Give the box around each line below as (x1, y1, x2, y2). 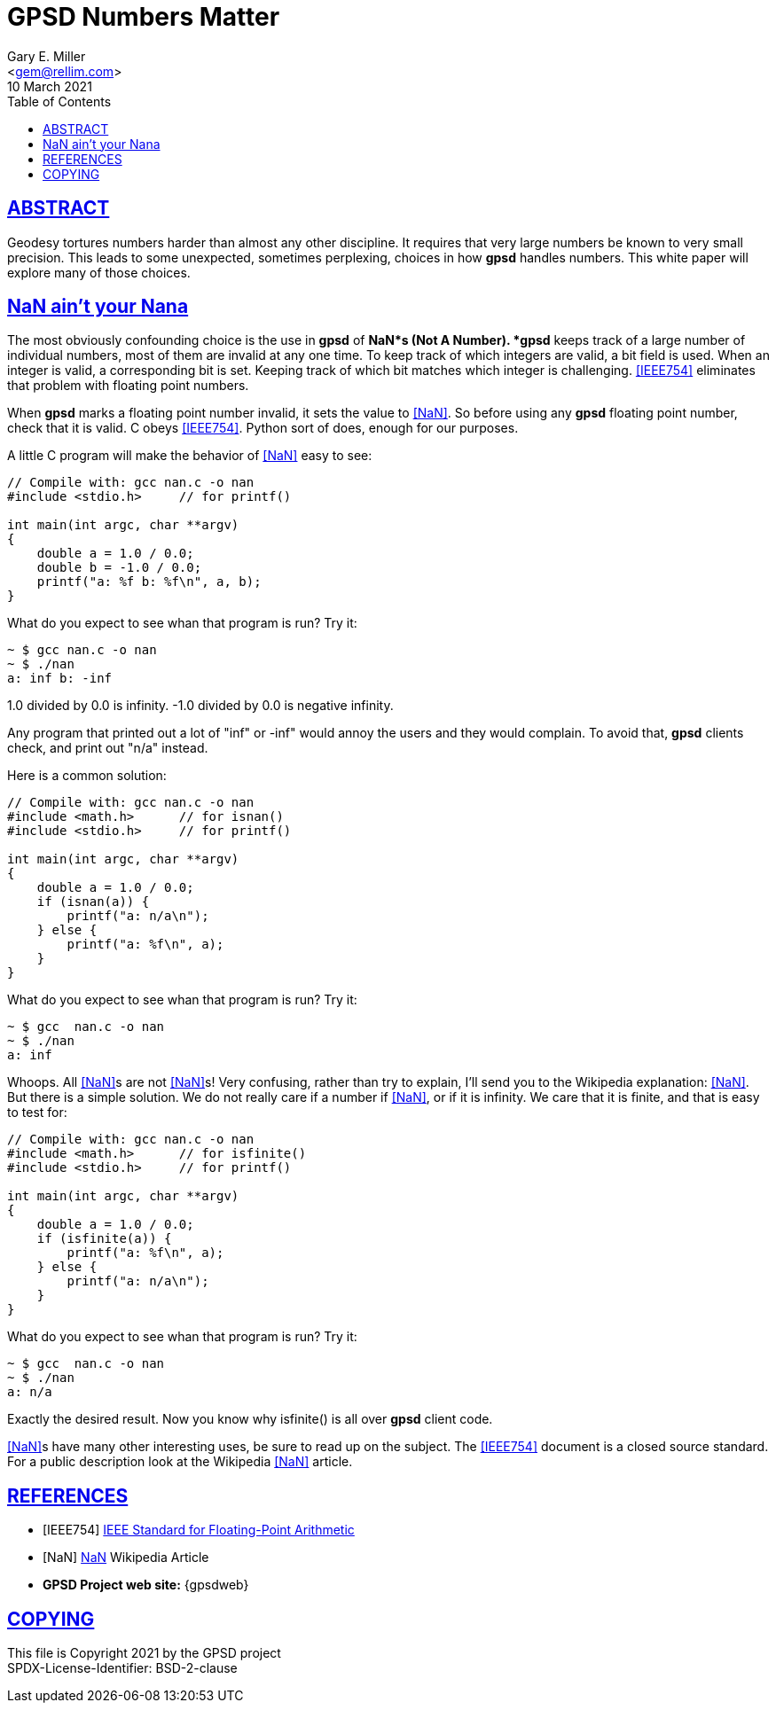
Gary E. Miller (7, 48, 86, 64)
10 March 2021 (7, 78, 92, 94)
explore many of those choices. (7, 264, 191, 280)
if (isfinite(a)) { (36, 1231, 172, 1246)
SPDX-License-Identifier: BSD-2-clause (7, 1660, 238, 1676)
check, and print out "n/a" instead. (7, 740, 208, 756)
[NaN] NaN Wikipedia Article (43, 1550, 209, 1566)
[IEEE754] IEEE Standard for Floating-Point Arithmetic (43, 1522, 355, 1538)
